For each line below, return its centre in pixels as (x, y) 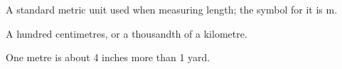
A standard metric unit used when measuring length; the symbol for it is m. (172, 9)
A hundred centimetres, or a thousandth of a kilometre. (127, 33)
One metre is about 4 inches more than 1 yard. (108, 57)
